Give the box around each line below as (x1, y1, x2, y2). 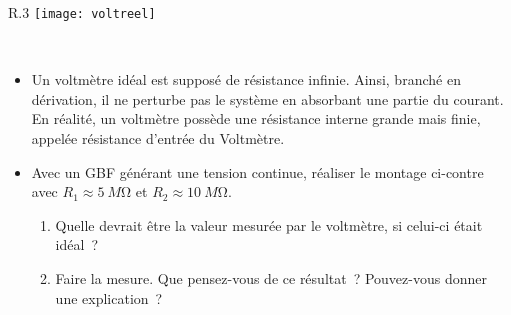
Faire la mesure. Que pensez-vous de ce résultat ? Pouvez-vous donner (55, 268, 487, 288)
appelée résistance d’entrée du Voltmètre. (31, 128, 285, 149)
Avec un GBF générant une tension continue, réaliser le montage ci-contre (31, 161, 484, 182)
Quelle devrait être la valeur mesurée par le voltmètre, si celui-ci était (55, 214, 483, 235)
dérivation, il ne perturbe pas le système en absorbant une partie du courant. (31, 88, 504, 109)
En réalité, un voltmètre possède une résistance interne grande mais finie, (31, 108, 481, 129)
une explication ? (55, 287, 163, 308)
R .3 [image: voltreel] (8, 2, 156, 22)
